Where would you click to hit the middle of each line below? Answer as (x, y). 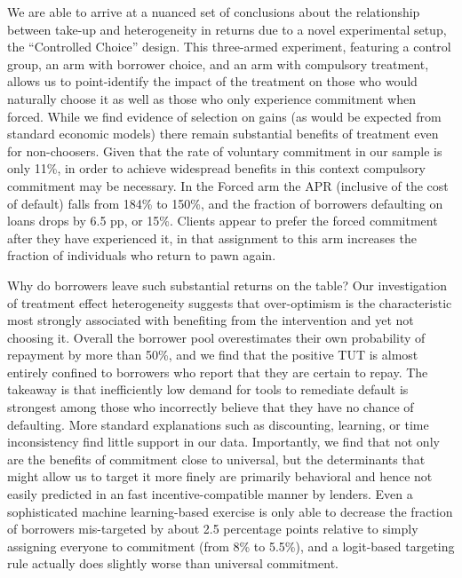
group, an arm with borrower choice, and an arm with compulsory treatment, (218, 63)
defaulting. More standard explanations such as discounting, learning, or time (218, 424)
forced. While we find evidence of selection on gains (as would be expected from (224, 116)
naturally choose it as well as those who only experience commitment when (211, 98)
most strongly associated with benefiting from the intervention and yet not (211, 320)
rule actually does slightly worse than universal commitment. (173, 563)
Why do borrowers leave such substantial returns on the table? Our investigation (227, 285)
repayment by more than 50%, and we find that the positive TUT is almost (213, 355)
